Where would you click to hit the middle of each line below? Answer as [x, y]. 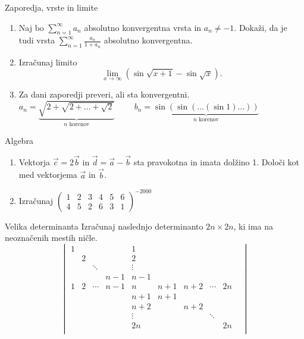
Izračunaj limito [48, 62]
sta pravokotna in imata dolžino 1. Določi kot [217, 161]
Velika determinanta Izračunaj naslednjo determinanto [104, 226]
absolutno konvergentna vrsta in [143, 27]
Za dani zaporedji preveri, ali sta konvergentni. [104, 94]
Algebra [19, 141]
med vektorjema [48, 175]
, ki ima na [253, 226]
